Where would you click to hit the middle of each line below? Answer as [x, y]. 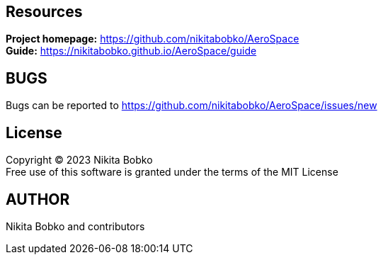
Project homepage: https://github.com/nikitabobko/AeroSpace [153, 39]
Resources [44, 12]
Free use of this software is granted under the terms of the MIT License [172, 172]
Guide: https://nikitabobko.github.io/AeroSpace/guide [131, 51]
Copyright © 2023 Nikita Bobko [79, 160]
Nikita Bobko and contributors [75, 226]
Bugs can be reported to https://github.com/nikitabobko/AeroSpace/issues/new [191, 106]
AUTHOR [38, 199]
